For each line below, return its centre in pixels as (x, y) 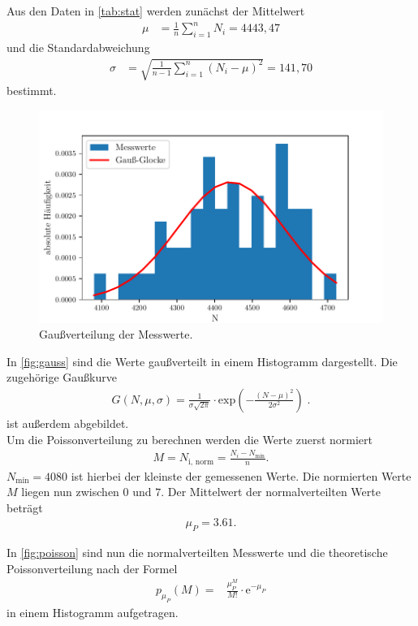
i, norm (201, 462)
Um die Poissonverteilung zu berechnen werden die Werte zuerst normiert (190, 439)
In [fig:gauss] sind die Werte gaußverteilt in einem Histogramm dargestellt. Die (202, 361)
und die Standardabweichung (78, 47)
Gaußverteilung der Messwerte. (116, 334)
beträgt (25, 507)
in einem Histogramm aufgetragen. (93, 612)
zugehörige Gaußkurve (62, 377)
